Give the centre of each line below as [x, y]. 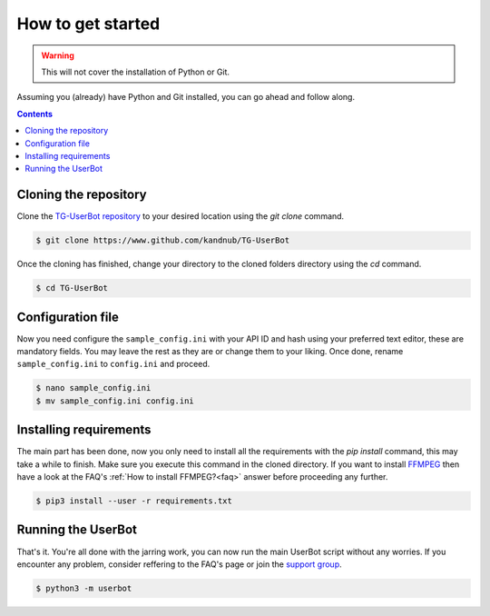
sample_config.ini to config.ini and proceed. [113, 364]
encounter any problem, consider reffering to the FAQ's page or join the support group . [179, 564]
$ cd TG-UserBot [72, 288]
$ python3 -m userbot [84, 588]
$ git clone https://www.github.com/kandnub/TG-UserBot [163, 240]
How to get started [88, 24]
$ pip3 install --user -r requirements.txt [134, 501]
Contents [35, 114]
